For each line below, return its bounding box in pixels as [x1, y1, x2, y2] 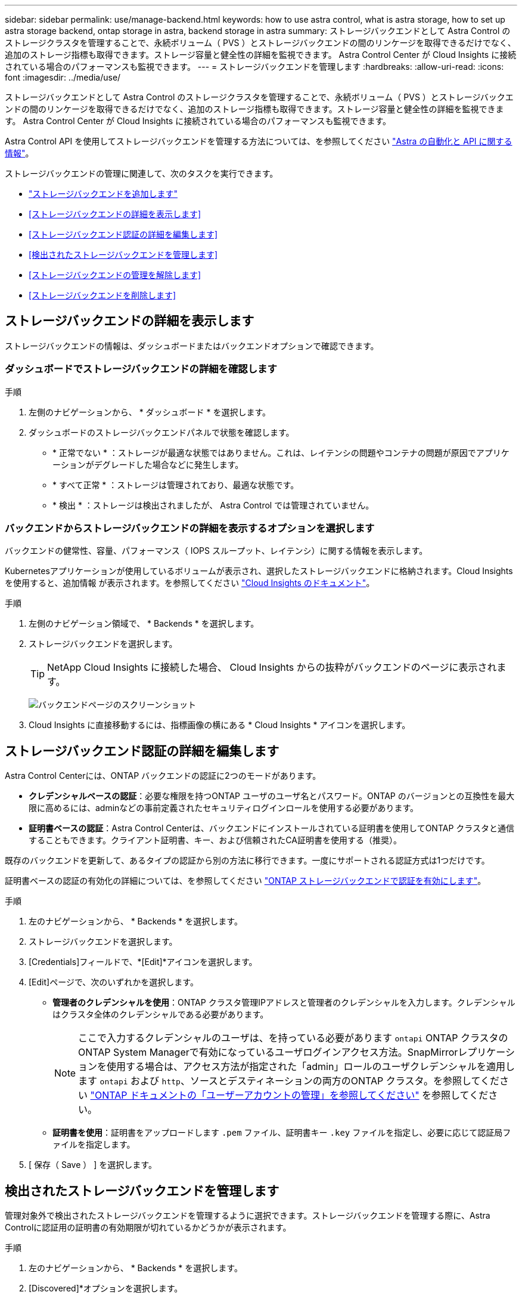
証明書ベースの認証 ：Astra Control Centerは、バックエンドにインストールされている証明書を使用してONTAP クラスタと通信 [29, 823, 515, 834]
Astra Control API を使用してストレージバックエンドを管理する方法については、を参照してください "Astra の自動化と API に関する [5, 136, 512, 146]
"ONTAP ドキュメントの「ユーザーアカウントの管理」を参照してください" [90, 1089, 420, 1102]
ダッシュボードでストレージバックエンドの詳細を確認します [5, 363, 277, 375]
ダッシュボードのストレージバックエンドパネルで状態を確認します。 [29, 427, 294, 437]
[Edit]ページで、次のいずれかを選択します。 [29, 977, 198, 988]
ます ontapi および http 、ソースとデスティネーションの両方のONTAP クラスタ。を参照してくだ [78, 1075, 500, 1087]
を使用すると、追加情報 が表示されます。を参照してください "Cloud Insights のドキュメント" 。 [5, 578, 375, 588]
